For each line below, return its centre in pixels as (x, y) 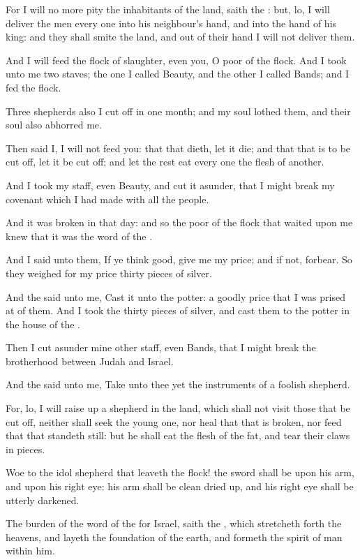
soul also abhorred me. (54, 125)
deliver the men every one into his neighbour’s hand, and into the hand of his (171, 23)
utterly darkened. (43, 500)
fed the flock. (33, 87)
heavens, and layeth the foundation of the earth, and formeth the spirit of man (174, 537)
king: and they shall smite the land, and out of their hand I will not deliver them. (180, 37)
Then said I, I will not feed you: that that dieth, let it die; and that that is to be (178, 148)
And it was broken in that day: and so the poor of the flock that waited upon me (179, 222)
